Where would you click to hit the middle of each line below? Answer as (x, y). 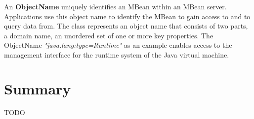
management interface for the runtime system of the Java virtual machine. (117, 54)
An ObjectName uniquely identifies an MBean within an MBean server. (115, 6)
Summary (38, 88)
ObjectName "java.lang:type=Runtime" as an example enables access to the (118, 45)
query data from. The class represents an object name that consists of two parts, (126, 26)
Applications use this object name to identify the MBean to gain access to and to (127, 16)
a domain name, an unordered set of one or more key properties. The (109, 35)
